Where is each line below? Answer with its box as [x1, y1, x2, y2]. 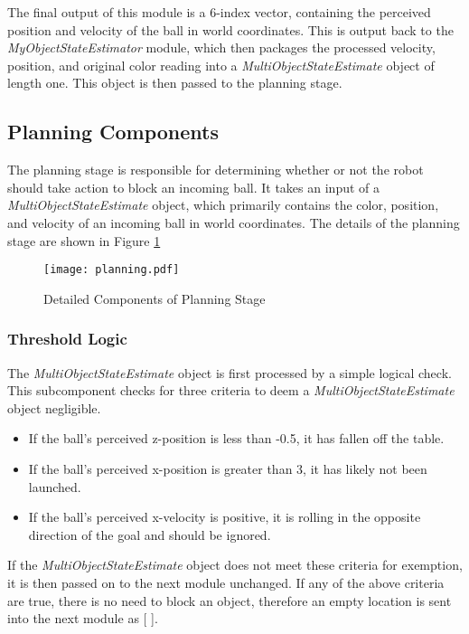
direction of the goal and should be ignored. [28, 525, 271, 544]
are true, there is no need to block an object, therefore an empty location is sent [7, 591, 452, 610]
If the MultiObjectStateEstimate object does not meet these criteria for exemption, [7, 555, 463, 574]
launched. [28, 477, 81, 496]
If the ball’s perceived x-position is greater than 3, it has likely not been [28, 459, 427, 478]
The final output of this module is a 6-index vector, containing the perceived [7, 3, 431, 21]
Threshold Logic [7, 327, 127, 350]
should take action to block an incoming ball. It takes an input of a [7, 177, 380, 196]
